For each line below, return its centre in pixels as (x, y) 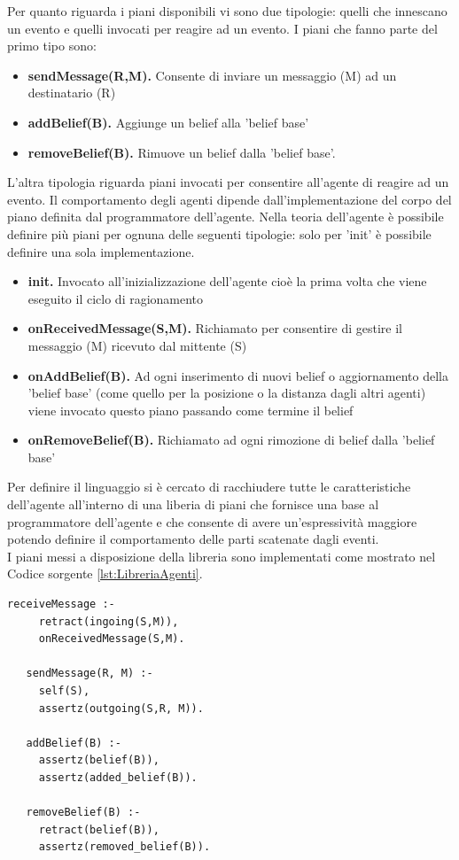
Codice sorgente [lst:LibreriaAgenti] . (105, 573)
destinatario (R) (72, 93)
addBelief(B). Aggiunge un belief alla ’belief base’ (168, 122)
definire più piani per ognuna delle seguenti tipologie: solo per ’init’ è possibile (219, 233)
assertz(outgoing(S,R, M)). (121, 708)
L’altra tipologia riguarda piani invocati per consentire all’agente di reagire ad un (228, 182)
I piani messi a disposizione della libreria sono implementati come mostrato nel (222, 556)
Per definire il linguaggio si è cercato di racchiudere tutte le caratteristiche (209, 487)
